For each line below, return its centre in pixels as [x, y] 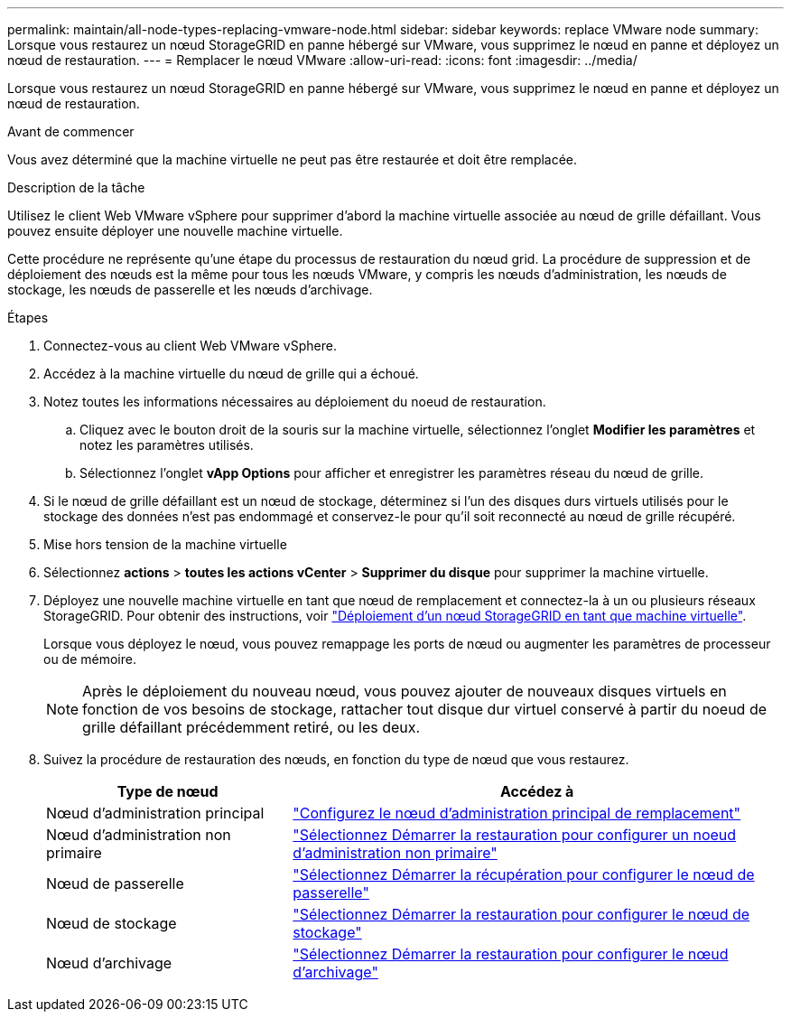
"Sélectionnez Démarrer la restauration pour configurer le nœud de [521, 914]
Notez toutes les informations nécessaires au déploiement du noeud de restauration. [295, 402]
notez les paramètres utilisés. [167, 445]
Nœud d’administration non [139, 835]
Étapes [28, 318]
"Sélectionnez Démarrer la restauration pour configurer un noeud [515, 835]
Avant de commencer [71, 131]
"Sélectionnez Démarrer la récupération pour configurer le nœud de [524, 874]
